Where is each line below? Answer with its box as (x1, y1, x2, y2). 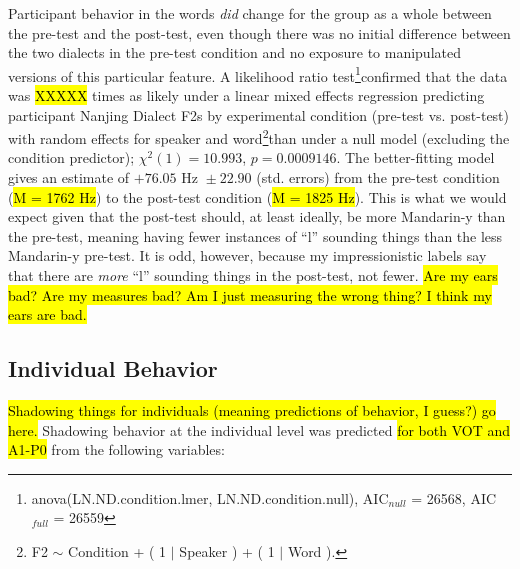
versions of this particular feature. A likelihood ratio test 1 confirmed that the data (8, 62, 508, 86)
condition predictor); (8, 147, 135, 168)
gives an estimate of (8, 167, 130, 188)
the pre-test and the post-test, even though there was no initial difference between (8, 22, 511, 43)
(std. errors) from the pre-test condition (256, 167, 500, 188)
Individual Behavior (8, 353, 218, 384)
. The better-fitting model (336, 147, 495, 168)
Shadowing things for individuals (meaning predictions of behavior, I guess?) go (8, 400, 496, 421)
